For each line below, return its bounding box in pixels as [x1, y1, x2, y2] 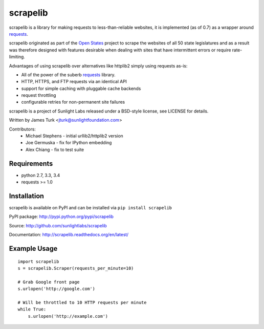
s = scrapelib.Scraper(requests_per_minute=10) [18, 265, 134, 271]
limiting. [9, 54, 25, 60]
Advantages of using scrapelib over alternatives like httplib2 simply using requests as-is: [9, 63, 188, 68]
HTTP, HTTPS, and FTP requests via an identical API [21, 79, 127, 85]
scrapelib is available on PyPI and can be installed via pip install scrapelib [9, 205, 172, 210]
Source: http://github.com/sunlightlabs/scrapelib [9, 222, 107, 228]
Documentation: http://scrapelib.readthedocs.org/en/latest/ [9, 232, 129, 238]
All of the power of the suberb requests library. [21, 71, 116, 78]
